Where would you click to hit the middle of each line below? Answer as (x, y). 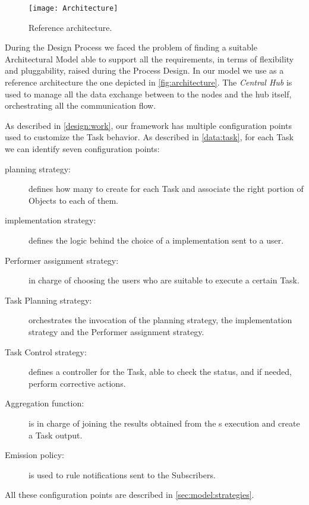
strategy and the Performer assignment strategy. (116, 331)
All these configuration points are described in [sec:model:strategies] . (130, 495)
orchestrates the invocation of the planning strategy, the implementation (160, 320)
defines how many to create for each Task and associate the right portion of (166, 189)
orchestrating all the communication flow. (81, 105)
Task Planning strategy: (48, 300)
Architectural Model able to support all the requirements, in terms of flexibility (149, 59)
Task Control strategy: (46, 351)
